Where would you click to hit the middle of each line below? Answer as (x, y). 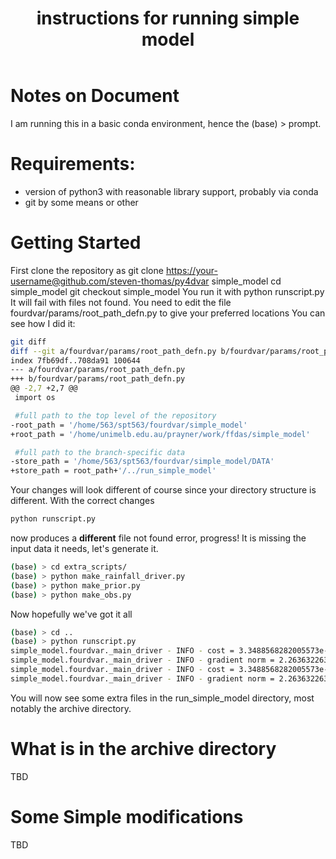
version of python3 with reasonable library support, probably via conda (171, 191)
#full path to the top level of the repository (115, 415)
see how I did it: (43, 323)
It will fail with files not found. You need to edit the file (121, 302)
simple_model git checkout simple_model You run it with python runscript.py (167, 291)
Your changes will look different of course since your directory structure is (163, 490)
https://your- (191, 270)
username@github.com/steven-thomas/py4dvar (110, 281)
